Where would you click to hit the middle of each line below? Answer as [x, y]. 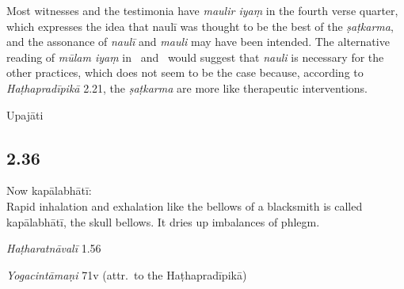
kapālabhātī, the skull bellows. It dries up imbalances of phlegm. [163, 221]
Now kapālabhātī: [49, 190]
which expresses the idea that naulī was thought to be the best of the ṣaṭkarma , [200, 26]
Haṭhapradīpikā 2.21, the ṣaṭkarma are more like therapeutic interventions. [187, 87]
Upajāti [25, 114]
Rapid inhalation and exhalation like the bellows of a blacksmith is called [185, 205]
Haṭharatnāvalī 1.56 [54, 248]
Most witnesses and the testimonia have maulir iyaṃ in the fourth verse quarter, [202, 10]
